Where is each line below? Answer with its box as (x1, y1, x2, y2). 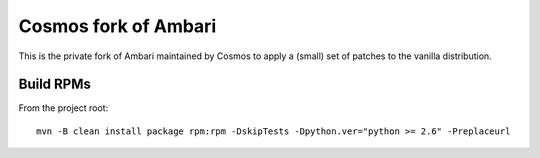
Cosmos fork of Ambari (18, 15, 217, 37)
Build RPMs (18, 76, 92, 93)
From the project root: (18, 102, 109, 114)
